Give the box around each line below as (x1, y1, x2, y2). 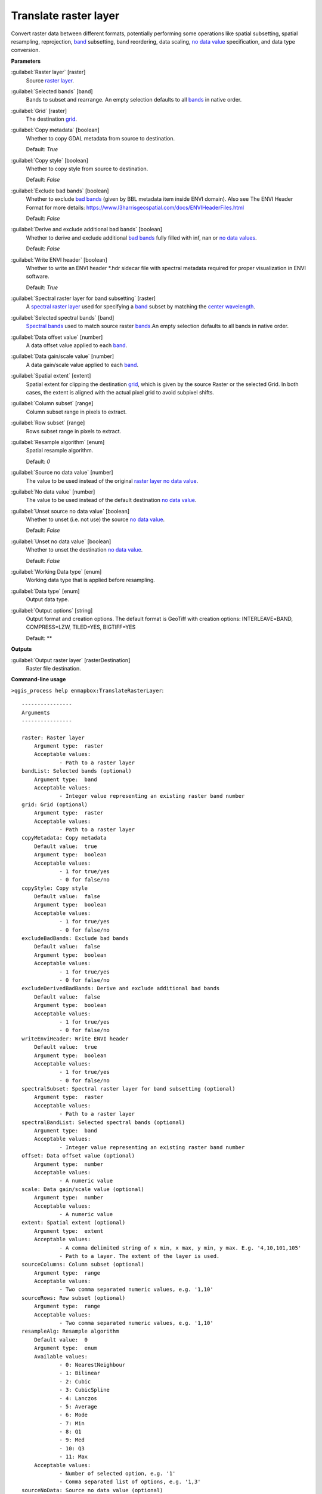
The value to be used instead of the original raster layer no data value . (26, 477, 199, 484)
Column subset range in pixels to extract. (26, 408, 127, 415)
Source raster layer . (26, 76, 75, 84)
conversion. (11, 47, 40, 54)
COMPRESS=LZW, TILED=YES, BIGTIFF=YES (26, 623, 136, 630)
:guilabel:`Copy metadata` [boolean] (11, 126, 100, 134)
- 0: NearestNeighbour (59, 1361, 126, 1368)
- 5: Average (59, 1403, 98, 1410)
